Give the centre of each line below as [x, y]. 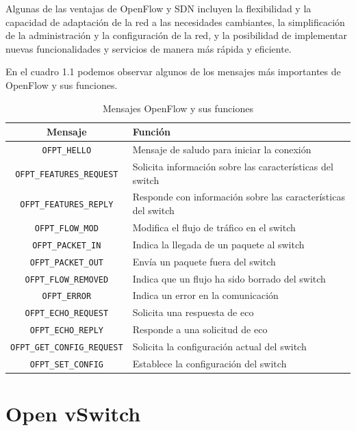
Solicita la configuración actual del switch [219, 347]
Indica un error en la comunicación [205, 295]
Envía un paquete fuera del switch [204, 261]
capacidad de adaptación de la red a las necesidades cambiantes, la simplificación [175, 22]
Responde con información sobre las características [239, 197]
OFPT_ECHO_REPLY [67, 331]
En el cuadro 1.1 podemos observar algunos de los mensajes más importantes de [173, 71]
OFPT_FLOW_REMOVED [67, 279]
